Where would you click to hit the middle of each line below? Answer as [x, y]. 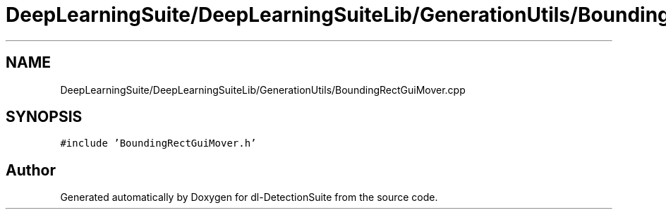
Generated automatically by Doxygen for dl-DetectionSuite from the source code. [249, 197]
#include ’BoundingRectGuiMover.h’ [158, 143]
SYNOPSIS [44, 117]
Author [31, 170]
